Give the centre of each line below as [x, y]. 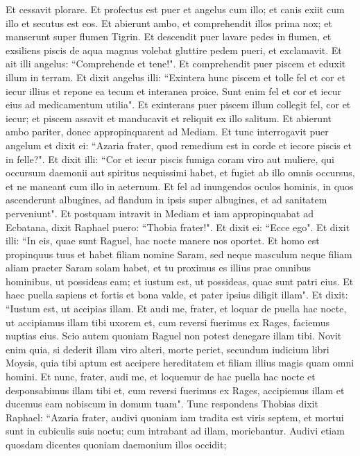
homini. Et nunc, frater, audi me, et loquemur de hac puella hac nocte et [161, 377]
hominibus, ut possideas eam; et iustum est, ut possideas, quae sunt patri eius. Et [180, 281]
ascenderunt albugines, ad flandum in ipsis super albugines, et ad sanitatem [166, 200]
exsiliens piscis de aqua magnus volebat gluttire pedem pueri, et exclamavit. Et [174, 50]
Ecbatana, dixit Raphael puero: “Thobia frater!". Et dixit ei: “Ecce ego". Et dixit [178, 227]
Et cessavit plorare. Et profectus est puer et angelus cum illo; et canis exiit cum [175, 9]
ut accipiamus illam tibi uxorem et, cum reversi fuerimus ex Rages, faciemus [168, 322]
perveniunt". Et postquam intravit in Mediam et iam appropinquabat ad [160, 213]
